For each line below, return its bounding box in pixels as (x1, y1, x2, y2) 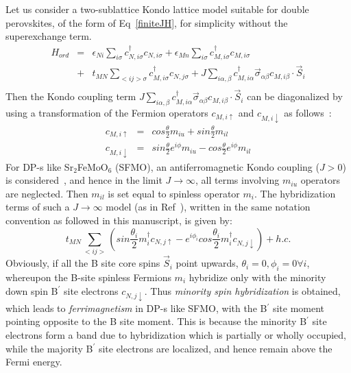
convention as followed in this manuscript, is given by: (5, 213, 232, 227)
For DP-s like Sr (5, 159, 74, 173)
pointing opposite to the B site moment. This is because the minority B (5, 314, 307, 328)
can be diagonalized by (247, 89, 343, 104)
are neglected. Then (5, 186, 88, 200)
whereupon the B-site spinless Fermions (5, 269, 171, 284)
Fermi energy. (5, 354, 62, 369)
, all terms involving (195, 173, 280, 187)
